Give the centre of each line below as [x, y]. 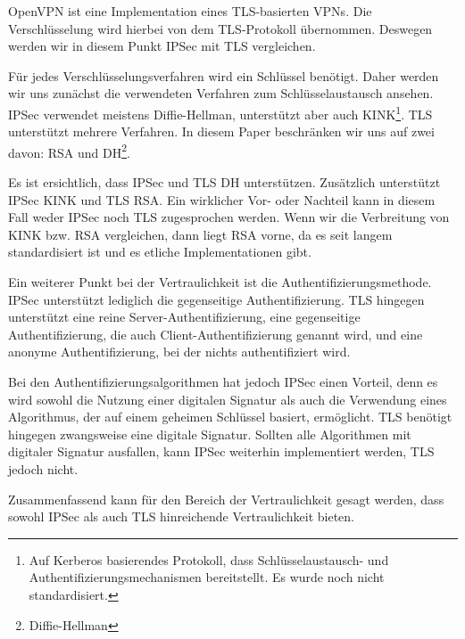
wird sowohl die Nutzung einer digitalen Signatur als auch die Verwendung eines [228, 399]
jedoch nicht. [43, 468]
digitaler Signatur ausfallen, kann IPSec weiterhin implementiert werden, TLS [221, 451]
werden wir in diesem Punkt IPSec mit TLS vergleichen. [162, 46]
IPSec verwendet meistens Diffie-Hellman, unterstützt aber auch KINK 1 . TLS [220, 112]
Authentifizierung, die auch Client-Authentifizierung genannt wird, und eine [216, 334]
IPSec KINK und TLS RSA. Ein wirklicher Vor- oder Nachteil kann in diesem [222, 199]
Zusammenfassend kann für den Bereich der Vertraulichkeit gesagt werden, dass [226, 499]
